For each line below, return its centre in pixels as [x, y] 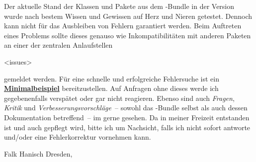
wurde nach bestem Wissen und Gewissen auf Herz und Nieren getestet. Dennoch [128, 16]
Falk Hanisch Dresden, [38, 153]
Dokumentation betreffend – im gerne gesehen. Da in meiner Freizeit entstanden [127, 117]
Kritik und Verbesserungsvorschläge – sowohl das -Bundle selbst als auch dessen [126, 108]
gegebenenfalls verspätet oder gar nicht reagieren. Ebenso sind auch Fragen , [119, 98]
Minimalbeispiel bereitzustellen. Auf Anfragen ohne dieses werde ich [111, 88]
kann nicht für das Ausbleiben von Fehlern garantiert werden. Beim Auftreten [123, 26]
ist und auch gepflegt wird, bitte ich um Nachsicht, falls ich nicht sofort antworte [127, 127]
